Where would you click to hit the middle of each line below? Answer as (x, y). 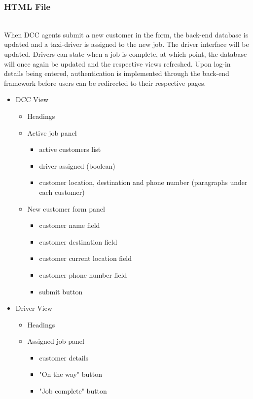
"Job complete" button (73, 391)
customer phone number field (83, 274)
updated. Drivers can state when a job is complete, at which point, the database (126, 54)
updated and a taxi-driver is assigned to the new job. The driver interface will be (126, 44)
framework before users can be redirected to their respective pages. (105, 83)
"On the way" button (71, 374)
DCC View (32, 99)
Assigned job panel (56, 341)
